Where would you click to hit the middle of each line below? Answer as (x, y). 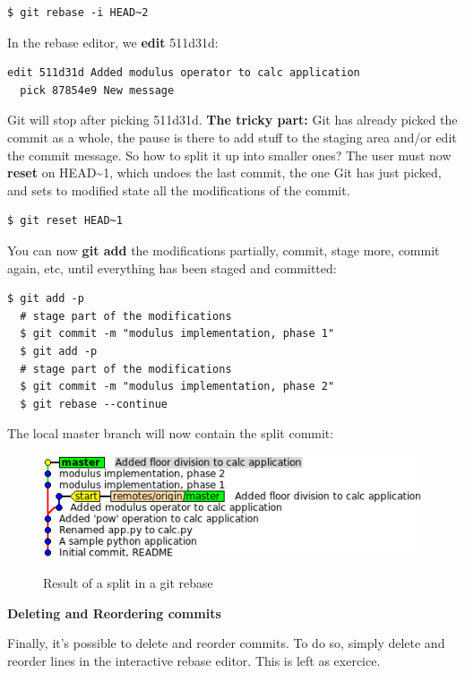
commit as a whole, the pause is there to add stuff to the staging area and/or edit (232, 137)
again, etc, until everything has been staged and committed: (172, 267)
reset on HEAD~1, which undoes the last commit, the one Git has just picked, (224, 173)
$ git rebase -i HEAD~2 (78, 13)
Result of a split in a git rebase (128, 583)
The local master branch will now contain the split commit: (171, 433)
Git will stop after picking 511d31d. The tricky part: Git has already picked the (232, 120)
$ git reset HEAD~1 (65, 221)
